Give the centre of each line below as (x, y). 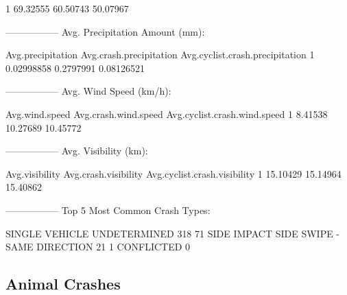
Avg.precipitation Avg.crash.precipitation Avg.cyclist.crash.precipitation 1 (160, 55)
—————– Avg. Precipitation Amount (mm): (105, 31)
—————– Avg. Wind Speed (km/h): (88, 91)
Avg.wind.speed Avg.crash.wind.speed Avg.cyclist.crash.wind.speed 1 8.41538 (167, 114)
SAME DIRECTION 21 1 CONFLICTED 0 (98, 247)
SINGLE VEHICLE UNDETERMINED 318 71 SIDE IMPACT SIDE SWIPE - (173, 233)
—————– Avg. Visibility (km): (77, 151)
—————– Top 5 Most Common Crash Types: (108, 210)
